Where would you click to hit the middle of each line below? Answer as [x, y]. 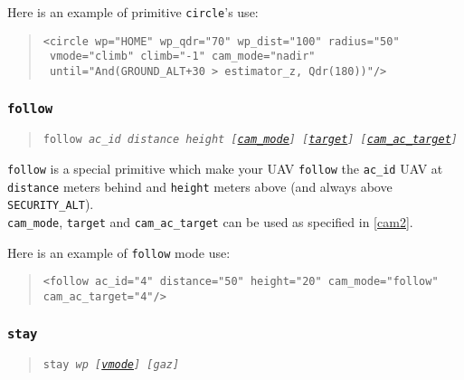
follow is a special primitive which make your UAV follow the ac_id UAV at [225, 169]
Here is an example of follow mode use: [119, 252]
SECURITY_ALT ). [51, 204]
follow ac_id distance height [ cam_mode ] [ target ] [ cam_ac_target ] [251, 140]
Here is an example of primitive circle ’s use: [133, 12]
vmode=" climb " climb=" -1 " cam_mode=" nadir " [182, 57]
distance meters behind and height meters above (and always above [200, 186]
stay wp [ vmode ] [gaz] [111, 365]
